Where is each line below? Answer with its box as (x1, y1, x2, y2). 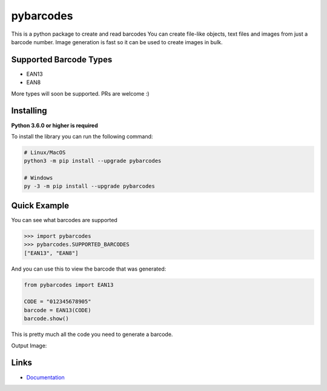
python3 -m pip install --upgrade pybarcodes (24, 157, 162, 165)
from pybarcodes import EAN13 (24, 281, 114, 288)
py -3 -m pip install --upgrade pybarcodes (24, 183, 156, 190)
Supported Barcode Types (11, 54, 113, 65)
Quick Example (11, 200, 70, 211)
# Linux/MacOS (24, 149, 66, 156)
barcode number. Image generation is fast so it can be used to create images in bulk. (11, 38, 223, 45)
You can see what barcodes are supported (11, 216, 117, 223)
